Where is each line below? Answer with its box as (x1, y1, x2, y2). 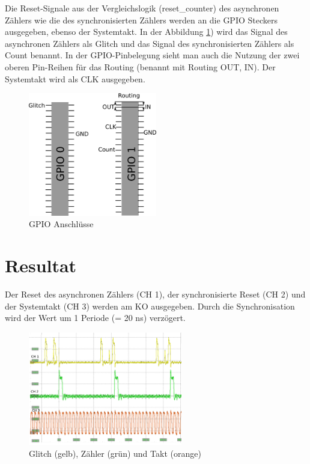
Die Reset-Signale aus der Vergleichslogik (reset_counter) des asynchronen (5, 2, 279, 14)
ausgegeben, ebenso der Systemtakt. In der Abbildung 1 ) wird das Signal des (5, 25, 288, 38)
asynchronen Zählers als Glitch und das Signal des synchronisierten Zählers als (5, 37, 294, 49)
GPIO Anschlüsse (29, 218, 94, 230)
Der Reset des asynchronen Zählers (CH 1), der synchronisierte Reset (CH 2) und (5, 287, 306, 300)
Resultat (5, 253, 77, 278)
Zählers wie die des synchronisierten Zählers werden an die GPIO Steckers (5, 13, 278, 26)
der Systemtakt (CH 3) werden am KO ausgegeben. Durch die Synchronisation (5, 299, 295, 312)
